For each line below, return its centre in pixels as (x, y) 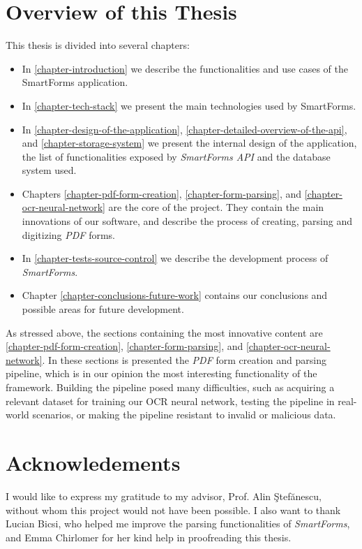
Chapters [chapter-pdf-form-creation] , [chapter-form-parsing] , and (162, 193)
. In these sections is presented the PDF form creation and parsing (184, 359)
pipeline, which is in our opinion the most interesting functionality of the (161, 373)
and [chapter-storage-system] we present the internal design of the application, (189, 143)
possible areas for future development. (103, 309)
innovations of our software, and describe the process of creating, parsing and (187, 221)
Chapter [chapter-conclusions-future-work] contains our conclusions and (175, 295)
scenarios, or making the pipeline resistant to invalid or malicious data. (184, 415)
